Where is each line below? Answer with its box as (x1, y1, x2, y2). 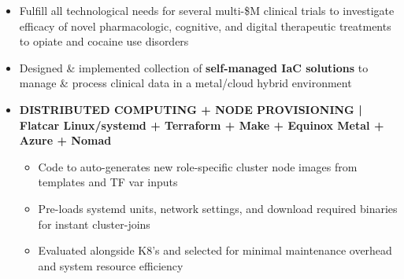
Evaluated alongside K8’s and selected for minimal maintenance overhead (38, 242, 392, 259)
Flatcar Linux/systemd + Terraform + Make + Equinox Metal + (19, 116, 384, 133)
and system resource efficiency (38, 257, 183, 273)
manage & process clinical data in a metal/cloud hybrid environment (19, 75, 352, 91)
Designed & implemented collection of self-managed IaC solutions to (19, 59, 369, 75)
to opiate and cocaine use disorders (19, 33, 189, 50)
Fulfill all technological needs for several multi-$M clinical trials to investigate (19, 2, 395, 18)
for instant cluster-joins (38, 215, 150, 232)
